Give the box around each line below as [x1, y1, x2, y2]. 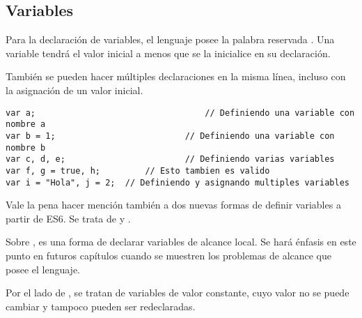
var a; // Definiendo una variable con [6, 107, 355, 118]
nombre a [6, 119, 46, 130]
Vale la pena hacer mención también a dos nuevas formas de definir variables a [6, 197, 341, 212]
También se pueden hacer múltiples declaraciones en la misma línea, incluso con [6, 69, 346, 84]
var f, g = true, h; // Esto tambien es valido [6, 165, 270, 176]
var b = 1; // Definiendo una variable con [6, 130, 335, 141]
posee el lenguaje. [6, 262, 81, 276]
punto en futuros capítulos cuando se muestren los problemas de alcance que [6, 248, 332, 262]
